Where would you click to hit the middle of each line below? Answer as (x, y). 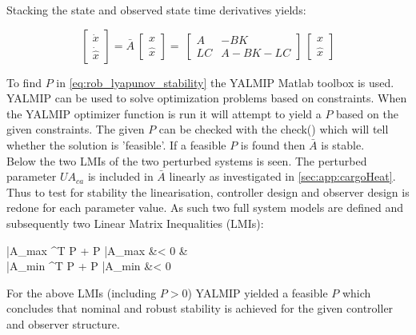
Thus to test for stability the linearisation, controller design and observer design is (208, 191)
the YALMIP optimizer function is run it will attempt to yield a (164, 113)
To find (24, 82)
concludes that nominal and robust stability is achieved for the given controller (200, 308)
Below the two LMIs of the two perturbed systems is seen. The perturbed (187, 160)
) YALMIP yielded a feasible (258, 292)
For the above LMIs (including (82, 292)
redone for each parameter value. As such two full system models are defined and (205, 207)
